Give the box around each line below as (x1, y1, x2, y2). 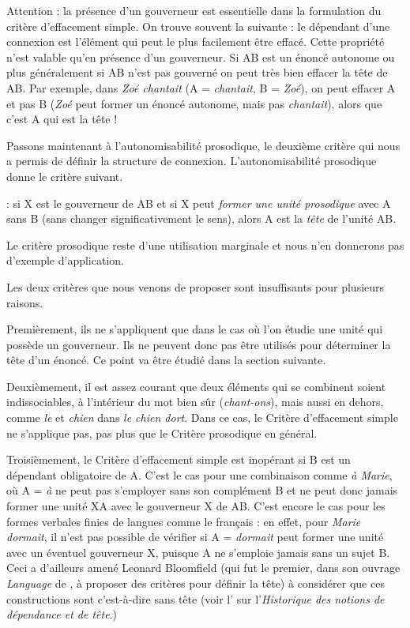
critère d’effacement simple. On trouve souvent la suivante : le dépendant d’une (6, 17, 390, 34)
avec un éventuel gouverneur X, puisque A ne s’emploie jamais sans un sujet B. (6, 543, 390, 560)
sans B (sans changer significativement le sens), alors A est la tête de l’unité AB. (6, 210, 397, 227)
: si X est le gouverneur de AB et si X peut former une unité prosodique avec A (6, 194, 391, 211)
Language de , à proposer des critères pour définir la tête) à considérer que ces (6, 575, 385, 591)
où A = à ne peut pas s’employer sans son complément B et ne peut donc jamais (6, 482, 398, 498)
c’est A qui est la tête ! (6, 111, 118, 127)
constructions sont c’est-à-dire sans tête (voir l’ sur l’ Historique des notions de (6, 590, 385, 607)
